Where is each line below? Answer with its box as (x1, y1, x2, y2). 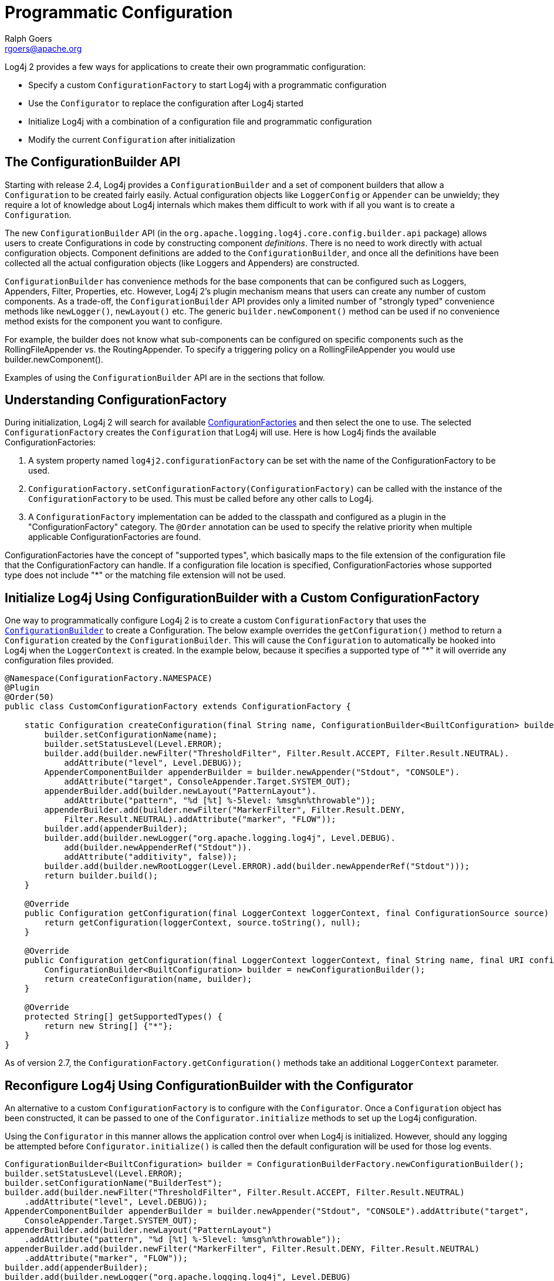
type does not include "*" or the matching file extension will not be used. (5, 570, 286, 581)
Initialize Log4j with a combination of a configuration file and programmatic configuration (28, 116, 372, 126)
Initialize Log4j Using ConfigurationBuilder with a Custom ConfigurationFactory (5, 590, 479, 605)
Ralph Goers (5, 33, 52, 43)
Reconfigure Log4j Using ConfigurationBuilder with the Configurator (5, 1078, 413, 1093)
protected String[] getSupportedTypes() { (24, 1012, 222, 1022)
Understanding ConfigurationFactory (5, 393, 227, 408)
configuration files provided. (5, 655, 114, 666)
